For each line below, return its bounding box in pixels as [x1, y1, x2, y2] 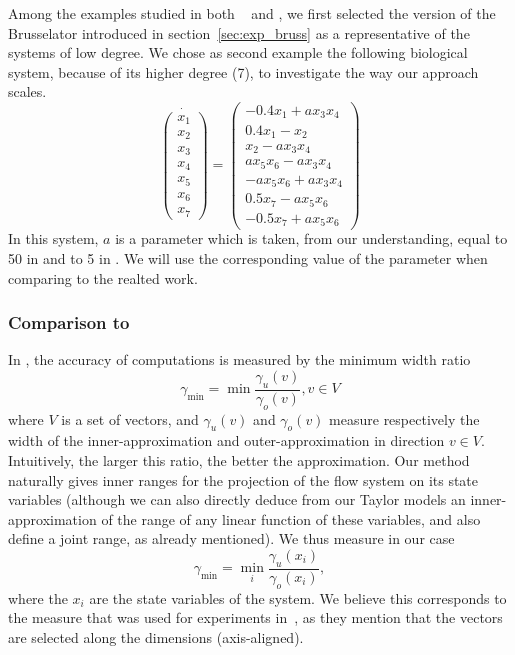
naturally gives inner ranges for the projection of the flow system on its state [8, 469, 479, 490]
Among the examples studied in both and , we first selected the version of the [8, 3, 496, 23]
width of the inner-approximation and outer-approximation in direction [8, 430, 445, 451]
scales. [8, 81, 47, 102]
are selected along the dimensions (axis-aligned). [8, 626, 304, 647]
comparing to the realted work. [8, 267, 198, 288]
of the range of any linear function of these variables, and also [101, 508, 481, 529]
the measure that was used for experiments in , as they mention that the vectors [8, 607, 503, 628]
